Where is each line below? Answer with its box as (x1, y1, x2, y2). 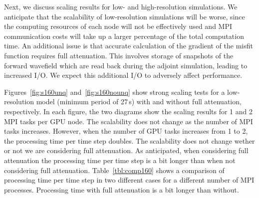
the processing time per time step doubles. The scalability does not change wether (4, 135, 255, 146)
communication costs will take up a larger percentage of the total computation (4, 30, 244, 41)
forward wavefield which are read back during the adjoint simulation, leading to (4, 60, 248, 70)
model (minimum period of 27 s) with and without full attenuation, (36, 96, 242, 107)
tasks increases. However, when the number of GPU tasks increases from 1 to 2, (4, 126, 248, 136)
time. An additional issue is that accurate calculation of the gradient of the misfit (4, 40, 253, 51)
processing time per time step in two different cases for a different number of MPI (4, 175, 255, 185)
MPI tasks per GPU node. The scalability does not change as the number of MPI (4, 116, 253, 126)
